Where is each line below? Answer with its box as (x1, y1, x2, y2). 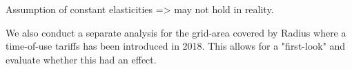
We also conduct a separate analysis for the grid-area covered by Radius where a (6, 25, 346, 39)
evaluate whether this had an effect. (6, 52, 157, 66)
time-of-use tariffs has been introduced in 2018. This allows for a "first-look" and (6, 39, 346, 53)
